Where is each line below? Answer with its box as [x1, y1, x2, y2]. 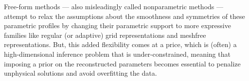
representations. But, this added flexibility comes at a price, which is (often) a [4, 39, 237, 49]
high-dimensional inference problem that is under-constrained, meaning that [4, 49, 231, 59]
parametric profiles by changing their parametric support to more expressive [4, 20, 231, 31]
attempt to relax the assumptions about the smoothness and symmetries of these [4, 11, 245, 21]
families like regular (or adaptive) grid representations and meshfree [4, 30, 206, 40]
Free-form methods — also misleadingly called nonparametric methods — [4, 1, 223, 11]
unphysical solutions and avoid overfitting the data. [4, 68, 157, 78]
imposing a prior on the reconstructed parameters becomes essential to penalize [4, 58, 241, 68]
